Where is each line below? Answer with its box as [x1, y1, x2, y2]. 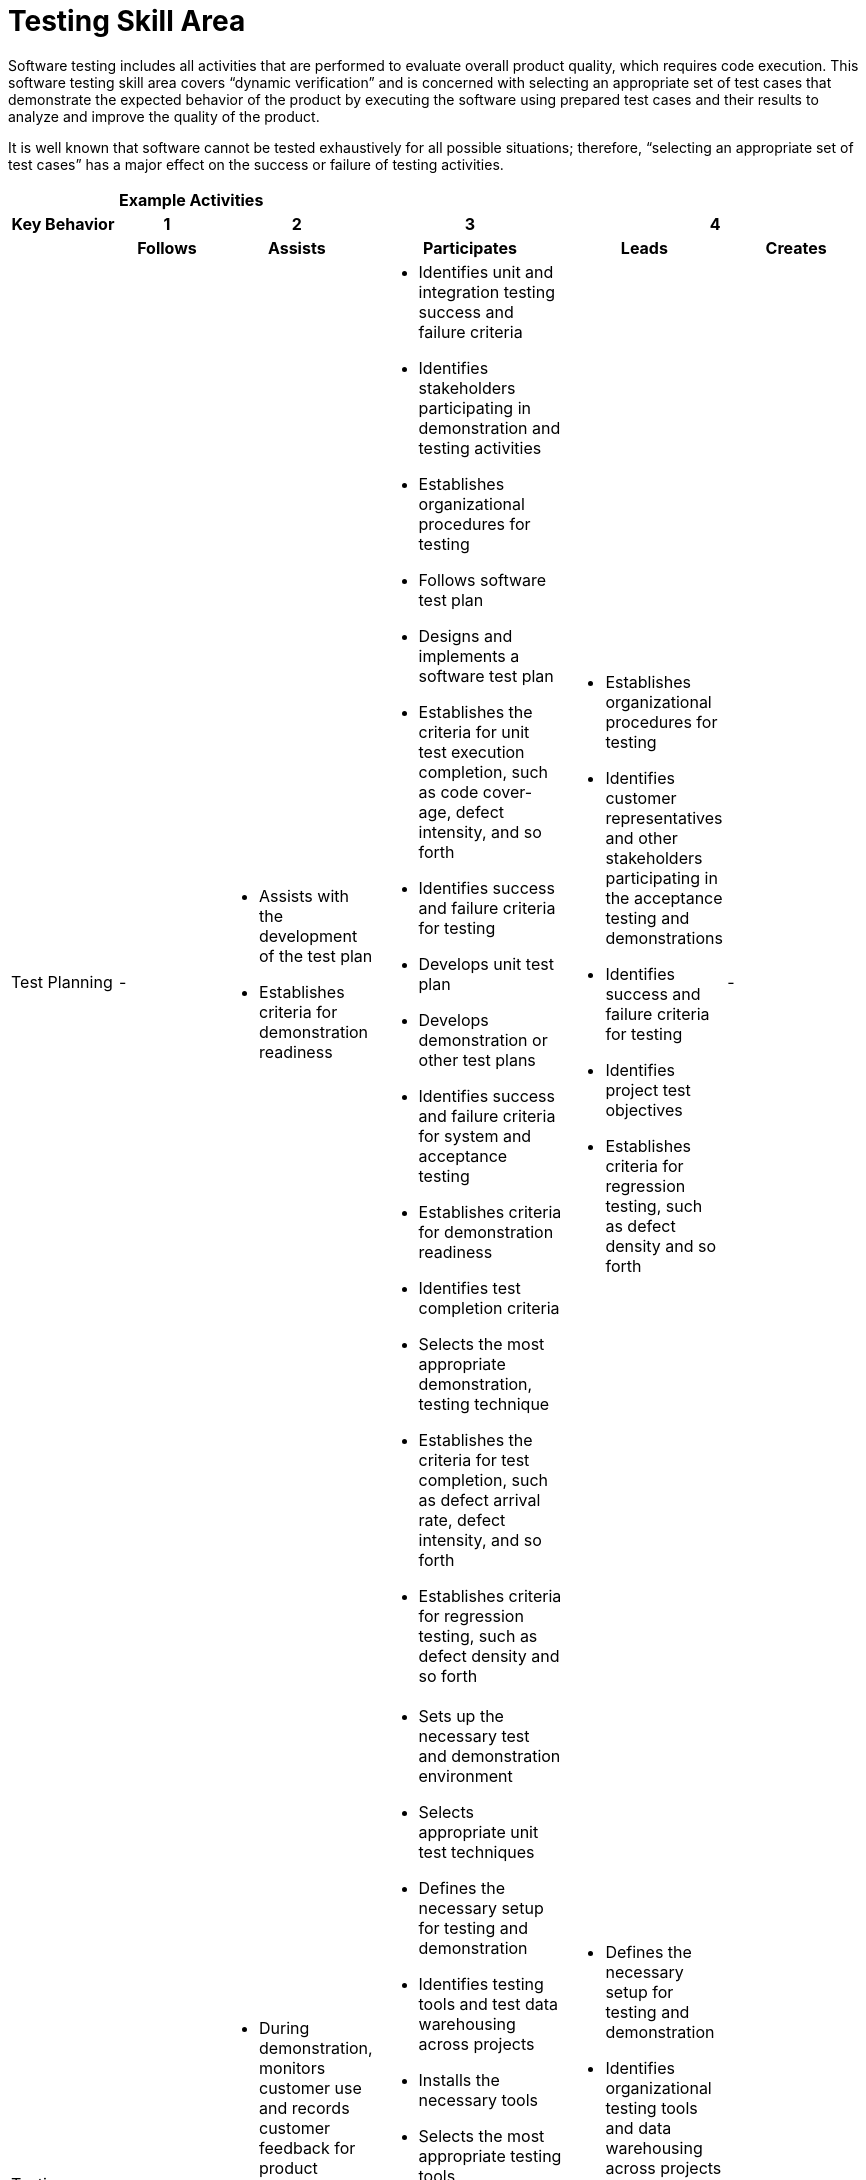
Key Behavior [11, 213, 115, 234]
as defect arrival [418, 1489, 541, 1510]
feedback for [259, 2137, 356, 2158]
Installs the [418, 2069, 500, 2090]
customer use [259, 2077, 362, 2098]
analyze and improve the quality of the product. [8, 107, 320, 125]
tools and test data [418, 1993, 559, 2014]
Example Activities [118, 189, 264, 210]
